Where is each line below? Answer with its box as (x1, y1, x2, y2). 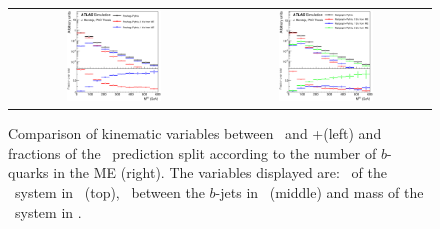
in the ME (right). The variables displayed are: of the (53, 162, 387, 183)
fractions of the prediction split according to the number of (8, 142, 377, 163)
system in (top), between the (14, 182, 205, 203)
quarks (8, 162, 49, 183)
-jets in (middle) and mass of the (215, 182, 424, 203)
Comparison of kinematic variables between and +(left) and (8, 123, 382, 144)
